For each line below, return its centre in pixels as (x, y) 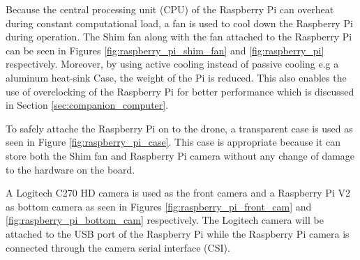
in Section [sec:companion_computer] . (87, 105)
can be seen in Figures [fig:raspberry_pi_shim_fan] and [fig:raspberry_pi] (165, 50)
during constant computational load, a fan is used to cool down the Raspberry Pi (179, 23)
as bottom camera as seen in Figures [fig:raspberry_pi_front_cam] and (159, 206)
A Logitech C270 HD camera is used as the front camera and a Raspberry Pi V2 (178, 193)
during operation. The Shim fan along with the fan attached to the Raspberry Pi (179, 37)
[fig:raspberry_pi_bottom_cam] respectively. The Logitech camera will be (165, 220)
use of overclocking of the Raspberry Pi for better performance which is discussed (180, 91)
